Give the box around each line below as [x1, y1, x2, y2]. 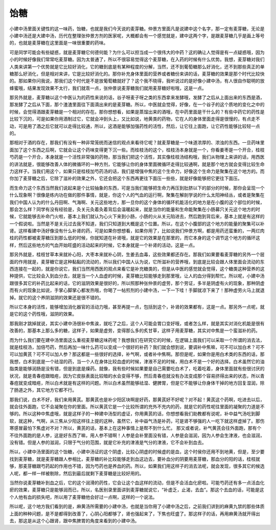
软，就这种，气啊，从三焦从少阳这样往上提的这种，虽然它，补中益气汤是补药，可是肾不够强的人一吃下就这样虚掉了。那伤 [9, 417, 265, 424]
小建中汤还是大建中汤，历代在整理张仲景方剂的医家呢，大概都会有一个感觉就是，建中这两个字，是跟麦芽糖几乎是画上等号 [9, 32, 265, 38]
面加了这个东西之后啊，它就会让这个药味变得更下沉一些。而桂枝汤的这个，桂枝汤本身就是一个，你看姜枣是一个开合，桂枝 [9, 146, 265, 153]
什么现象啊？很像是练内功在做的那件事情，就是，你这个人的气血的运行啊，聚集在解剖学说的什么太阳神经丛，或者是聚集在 [9, 192, 265, 198]
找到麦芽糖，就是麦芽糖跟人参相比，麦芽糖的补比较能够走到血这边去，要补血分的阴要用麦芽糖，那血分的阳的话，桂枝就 [9, 456, 260, 462]
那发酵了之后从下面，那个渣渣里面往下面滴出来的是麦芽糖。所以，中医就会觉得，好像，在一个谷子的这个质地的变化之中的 [9, 101, 265, 107]
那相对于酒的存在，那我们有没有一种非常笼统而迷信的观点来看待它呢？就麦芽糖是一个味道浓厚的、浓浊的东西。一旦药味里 [9, 140, 265, 146]
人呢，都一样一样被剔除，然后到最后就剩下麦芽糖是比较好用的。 [9, 470, 144, 476]
